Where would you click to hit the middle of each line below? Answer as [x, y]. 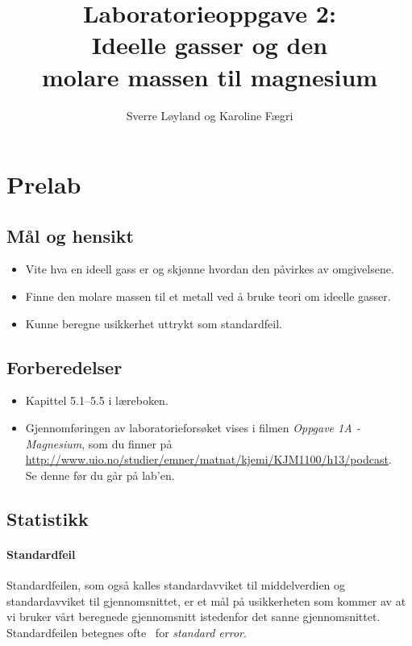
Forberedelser [65, 367]
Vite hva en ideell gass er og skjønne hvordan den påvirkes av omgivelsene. [210, 269]
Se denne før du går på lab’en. [100, 475]
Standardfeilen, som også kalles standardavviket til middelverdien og [176, 585]
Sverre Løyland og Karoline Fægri [210, 115]
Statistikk [48, 518]
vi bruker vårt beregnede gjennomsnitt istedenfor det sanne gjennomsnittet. [194, 617]
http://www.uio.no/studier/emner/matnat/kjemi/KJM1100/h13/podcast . [208, 459]
